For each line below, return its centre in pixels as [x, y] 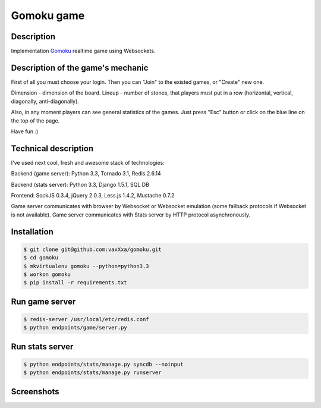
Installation [32, 232]
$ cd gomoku [41, 258]
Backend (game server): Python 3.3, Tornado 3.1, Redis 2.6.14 [86, 174]
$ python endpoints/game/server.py [75, 328]
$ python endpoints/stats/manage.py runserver [92, 373]
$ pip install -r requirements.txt [75, 283]
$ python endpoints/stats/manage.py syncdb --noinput [103, 364]
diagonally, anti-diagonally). [45, 101]
